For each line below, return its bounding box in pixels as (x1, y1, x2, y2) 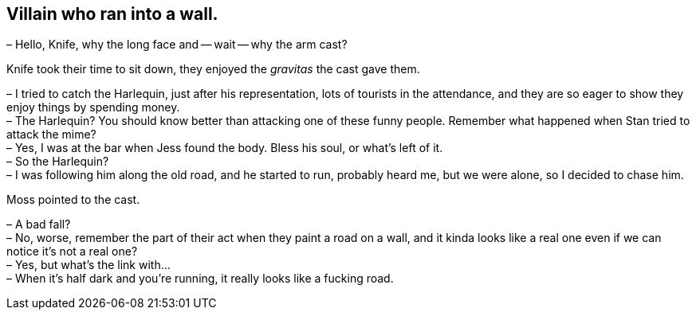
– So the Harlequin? (6, 154, 109, 169)
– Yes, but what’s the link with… (6, 258, 171, 272)
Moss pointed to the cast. (6, 193, 140, 207)
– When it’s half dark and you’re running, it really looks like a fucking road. (6, 271, 394, 286)
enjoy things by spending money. (6, 100, 180, 115)
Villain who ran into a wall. (6, 4, 218, 24)
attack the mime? (6, 127, 96, 142)
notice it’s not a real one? (6, 244, 138, 259)
